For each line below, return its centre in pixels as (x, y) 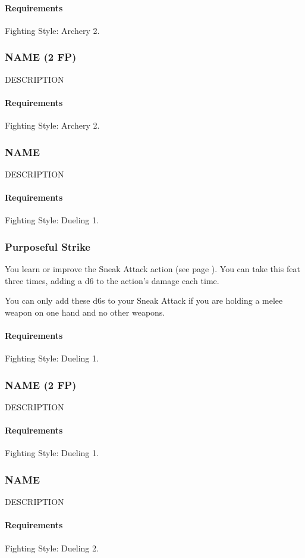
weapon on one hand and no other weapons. (85, 312)
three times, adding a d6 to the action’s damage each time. (112, 280)
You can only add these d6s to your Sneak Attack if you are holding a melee (144, 300)
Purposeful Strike (48, 246)
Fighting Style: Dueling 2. (52, 548)
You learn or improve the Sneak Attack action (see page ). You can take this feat (152, 269)
